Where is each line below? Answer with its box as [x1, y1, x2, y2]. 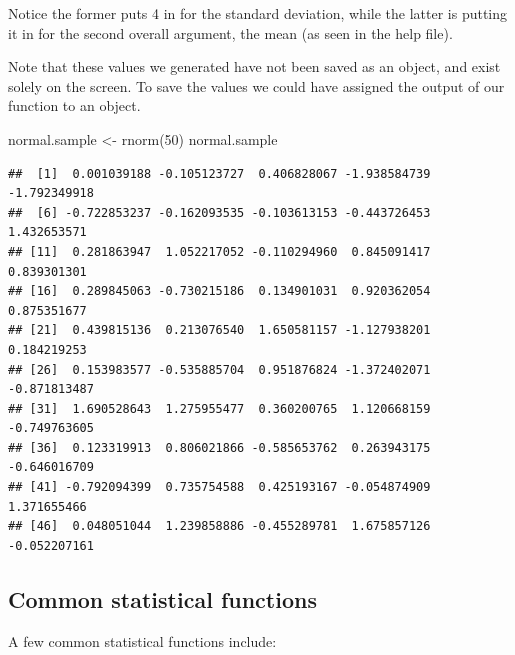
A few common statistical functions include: [8, 630, 277, 651]
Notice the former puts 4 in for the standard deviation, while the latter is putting [8, 3, 508, 23]
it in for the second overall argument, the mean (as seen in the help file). [8, 22, 453, 43]
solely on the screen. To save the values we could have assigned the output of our [8, 75, 505, 96]
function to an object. [8, 95, 141, 116]
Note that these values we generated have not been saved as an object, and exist [8, 56, 501, 77]
